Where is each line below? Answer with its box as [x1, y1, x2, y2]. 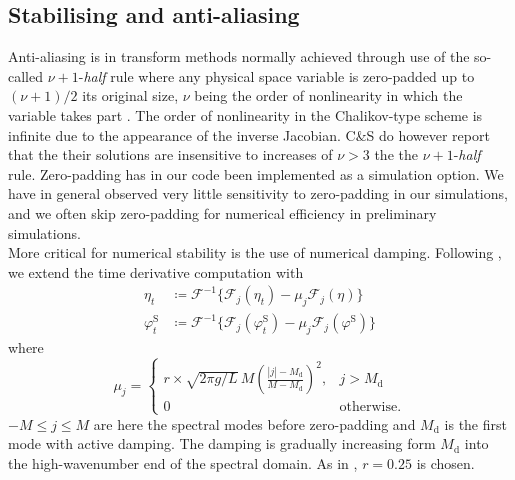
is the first [444, 413, 507, 434]
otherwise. [339, 400, 402, 415]
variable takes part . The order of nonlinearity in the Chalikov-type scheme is [8, 104, 483, 125]
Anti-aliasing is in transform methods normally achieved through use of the [8, 46, 470, 67]
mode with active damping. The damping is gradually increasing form [8, 433, 436, 454]
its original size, [82, 85, 179, 106]
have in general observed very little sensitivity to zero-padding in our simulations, [8, 183, 508, 204]
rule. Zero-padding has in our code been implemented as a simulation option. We [8, 163, 504, 184]
